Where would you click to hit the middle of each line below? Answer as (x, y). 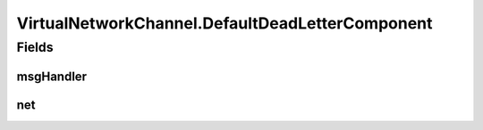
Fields (35, 47)
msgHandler (52, 76)
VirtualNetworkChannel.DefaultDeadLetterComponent (225, 23)
